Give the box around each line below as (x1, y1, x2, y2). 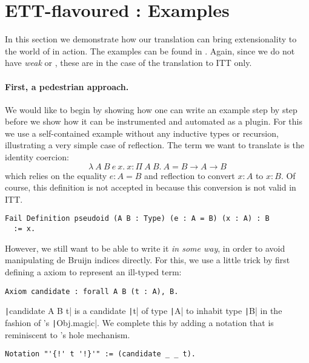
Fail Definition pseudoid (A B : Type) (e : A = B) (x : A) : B (5, 214, 270, 223)
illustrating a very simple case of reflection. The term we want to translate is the (5, 139, 305, 151)
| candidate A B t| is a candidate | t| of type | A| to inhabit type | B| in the (5, 304, 282, 317)
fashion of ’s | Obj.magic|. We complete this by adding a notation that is (5, 316, 274, 329)
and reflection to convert (144, 169, 235, 181)
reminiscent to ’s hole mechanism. (5, 328, 130, 341)
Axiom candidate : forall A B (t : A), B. (5, 287, 179, 296)
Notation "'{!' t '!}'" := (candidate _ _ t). (5, 350, 196, 359)
